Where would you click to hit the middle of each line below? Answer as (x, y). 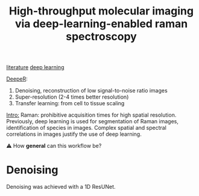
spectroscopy (101, 37)
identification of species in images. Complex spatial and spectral (87, 128)
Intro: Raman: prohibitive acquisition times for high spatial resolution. (91, 115)
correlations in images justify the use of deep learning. (74, 134)
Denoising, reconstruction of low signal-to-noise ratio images (91, 91)
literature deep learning (35, 67)
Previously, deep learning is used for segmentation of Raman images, (93, 121)
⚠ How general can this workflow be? (54, 146)
